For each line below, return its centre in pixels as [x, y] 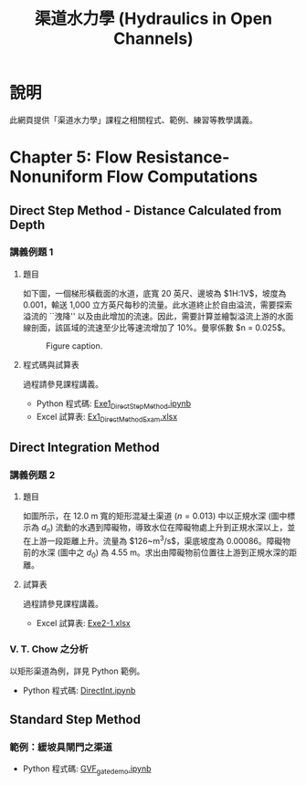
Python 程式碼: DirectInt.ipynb [79, 690]
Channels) [153, 39]
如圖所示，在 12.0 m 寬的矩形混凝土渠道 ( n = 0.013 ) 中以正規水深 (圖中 [155, 516]
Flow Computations [182, 177]
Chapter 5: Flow [71, 157]
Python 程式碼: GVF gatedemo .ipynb [87, 770]
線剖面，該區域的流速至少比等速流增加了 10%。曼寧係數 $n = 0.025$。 [156, 327]
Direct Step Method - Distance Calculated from [146, 210]
